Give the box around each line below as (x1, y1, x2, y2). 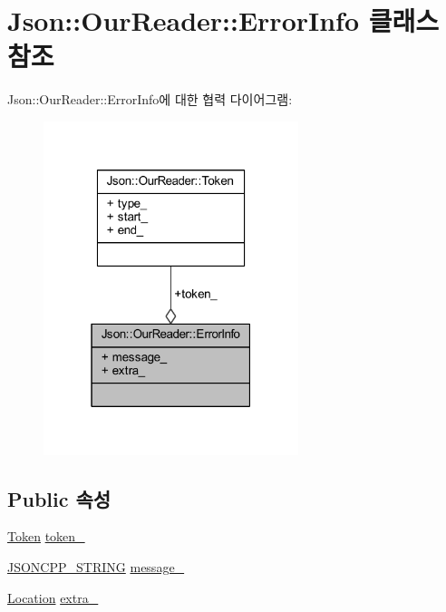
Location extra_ (7, 588, 99, 607)
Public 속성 (7, 484, 111, 512)
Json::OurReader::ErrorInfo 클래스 (7, 2, 440, 39)
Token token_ (7, 527, 85, 546)
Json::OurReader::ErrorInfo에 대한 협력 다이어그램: (7, 90, 293, 109)
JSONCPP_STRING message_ (7, 557, 185, 576)
